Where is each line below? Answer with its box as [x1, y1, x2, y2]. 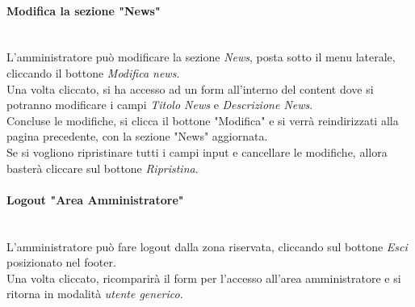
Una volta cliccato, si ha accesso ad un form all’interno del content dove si [6, 80, 374, 97]
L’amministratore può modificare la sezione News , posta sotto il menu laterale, [6, 48, 396, 65]
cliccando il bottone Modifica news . [6, 64, 180, 81]
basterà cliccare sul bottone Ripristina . [6, 159, 199, 176]
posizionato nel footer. [6, 254, 116, 271]
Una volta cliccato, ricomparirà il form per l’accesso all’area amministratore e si [6, 269, 401, 286]
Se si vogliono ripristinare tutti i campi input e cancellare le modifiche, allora [6, 143, 388, 160]
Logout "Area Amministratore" [6, 191, 184, 208]
